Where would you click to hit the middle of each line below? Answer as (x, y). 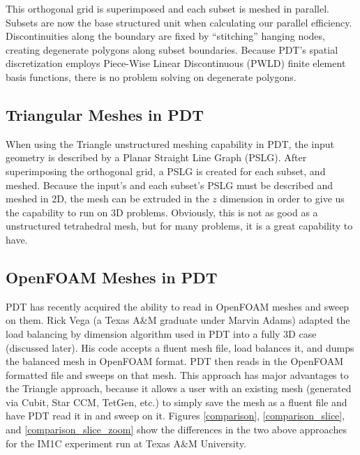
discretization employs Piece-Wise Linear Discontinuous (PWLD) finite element (176, 63)
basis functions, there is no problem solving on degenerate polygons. (151, 76)
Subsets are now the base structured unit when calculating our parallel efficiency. (179, 22)
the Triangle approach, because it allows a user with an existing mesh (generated (179, 388)
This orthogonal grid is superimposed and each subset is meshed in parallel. (167, 8)
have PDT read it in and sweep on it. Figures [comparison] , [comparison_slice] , (175, 416)
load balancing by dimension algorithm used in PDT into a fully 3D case (161, 333)
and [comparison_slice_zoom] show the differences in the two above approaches (176, 430)
